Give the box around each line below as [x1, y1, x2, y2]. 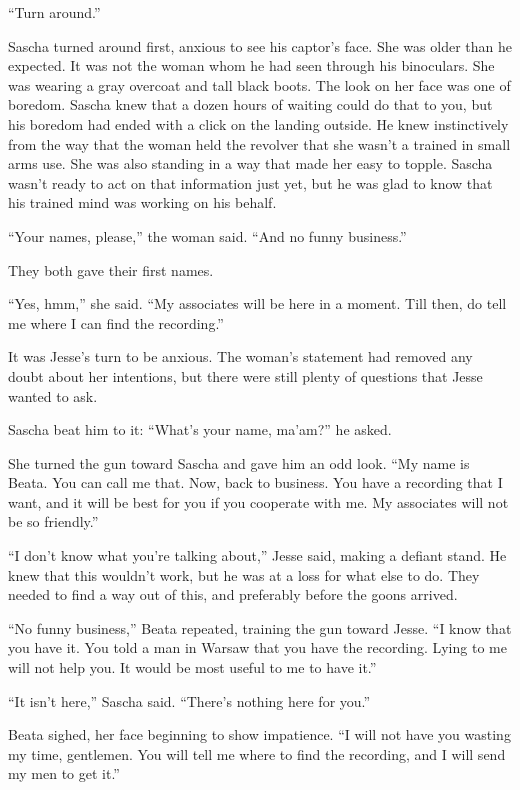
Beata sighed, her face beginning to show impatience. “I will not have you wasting [8, 724, 511, 745]
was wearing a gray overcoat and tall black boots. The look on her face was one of [8, 74, 511, 95]
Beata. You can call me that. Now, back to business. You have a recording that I [8, 472, 503, 493]
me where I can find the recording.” [8, 312, 224, 333]
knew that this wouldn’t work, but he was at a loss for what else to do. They [8, 564, 480, 585]
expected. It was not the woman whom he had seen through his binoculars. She [8, 55, 495, 76]
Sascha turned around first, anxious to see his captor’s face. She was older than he [8, 35, 512, 56]
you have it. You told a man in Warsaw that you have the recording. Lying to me [8, 637, 507, 658]
